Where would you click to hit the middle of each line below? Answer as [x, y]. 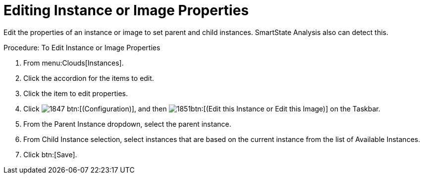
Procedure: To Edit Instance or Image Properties [82, 47]
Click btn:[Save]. [50, 154]
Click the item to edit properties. [76, 93]
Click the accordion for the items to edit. [89, 78]
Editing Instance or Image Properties [126, 10]
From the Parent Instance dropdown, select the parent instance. [127, 124]
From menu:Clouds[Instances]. [74, 63]
